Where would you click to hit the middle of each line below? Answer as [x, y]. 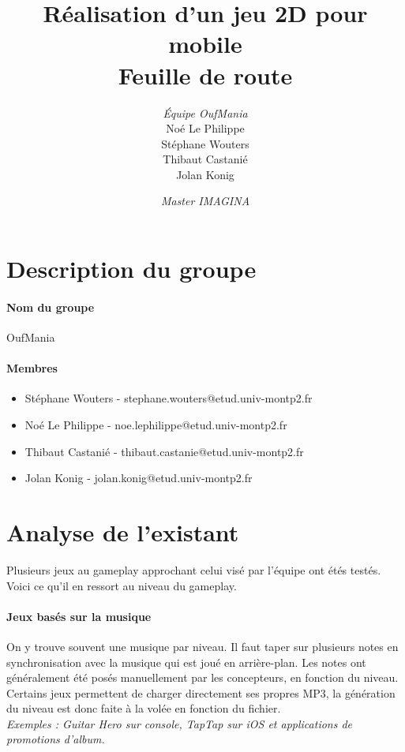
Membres [32, 368]
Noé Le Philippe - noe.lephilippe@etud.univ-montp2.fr [156, 425]
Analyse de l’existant [123, 532]
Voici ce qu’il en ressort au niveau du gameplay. [122, 585]
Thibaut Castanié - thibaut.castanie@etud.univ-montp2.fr [164, 451]
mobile [205, 44]
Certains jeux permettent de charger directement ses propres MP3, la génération [201, 692]
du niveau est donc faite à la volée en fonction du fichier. [144, 708]
